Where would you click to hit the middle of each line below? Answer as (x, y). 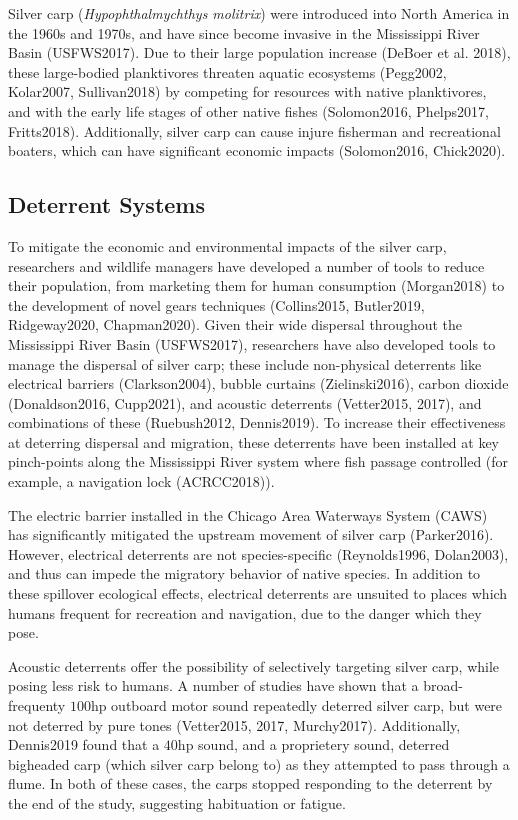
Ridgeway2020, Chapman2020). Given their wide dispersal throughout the (235, 324)
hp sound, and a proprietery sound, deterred (313, 744)
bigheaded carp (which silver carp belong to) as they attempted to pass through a (259, 763)
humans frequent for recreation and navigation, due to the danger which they (245, 612)
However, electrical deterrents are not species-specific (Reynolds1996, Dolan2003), (258, 553)
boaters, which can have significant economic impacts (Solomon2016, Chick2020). (257, 150)
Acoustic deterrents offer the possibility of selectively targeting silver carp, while (254, 665)
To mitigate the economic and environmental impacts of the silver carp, (227, 245)
